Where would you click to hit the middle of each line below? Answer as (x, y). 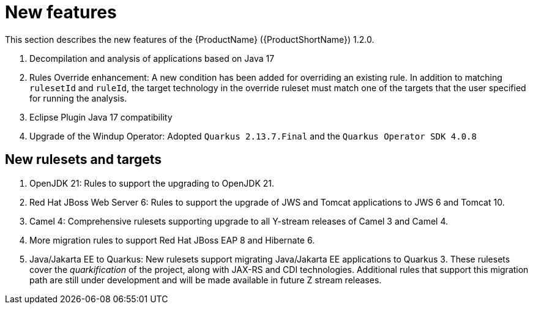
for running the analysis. (78, 98)
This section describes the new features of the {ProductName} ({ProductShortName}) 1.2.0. (190, 39)
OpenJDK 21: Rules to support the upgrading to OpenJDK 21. (152, 183)
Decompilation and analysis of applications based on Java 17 (152, 58)
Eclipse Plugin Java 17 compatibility (101, 117)
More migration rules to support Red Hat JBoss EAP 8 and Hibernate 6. (172, 240)
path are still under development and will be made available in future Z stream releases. (206, 280)
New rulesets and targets (83, 160)
